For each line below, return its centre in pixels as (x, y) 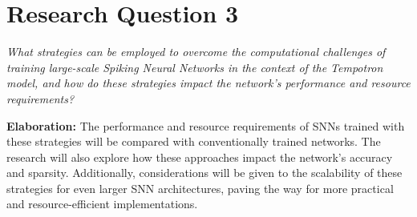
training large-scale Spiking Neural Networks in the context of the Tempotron (195, 67)
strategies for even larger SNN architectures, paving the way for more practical (200, 188)
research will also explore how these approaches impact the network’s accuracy (200, 157)
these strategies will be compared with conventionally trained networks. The (194, 141)
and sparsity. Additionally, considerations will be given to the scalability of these (204, 173)
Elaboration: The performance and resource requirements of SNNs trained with (206, 125)
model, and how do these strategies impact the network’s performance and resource (208, 83)
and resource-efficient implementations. (102, 204)
